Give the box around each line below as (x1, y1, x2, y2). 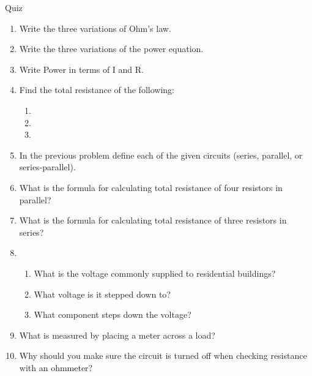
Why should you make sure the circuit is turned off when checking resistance (19, 349, 307, 362)
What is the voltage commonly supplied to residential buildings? (34, 266, 276, 279)
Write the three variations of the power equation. (19, 42, 204, 55)
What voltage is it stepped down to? (34, 287, 171, 300)
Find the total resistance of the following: (19, 83, 174, 96)
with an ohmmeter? (19, 361, 93, 374)
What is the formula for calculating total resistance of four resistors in (19, 181, 283, 194)
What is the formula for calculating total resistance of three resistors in (19, 214, 287, 227)
